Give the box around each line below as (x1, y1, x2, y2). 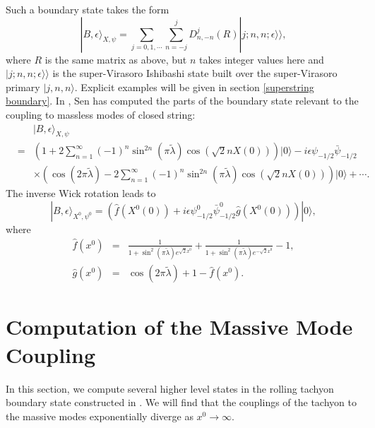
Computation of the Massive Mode (6, 312, 353, 341)
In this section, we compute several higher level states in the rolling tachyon (6, 381, 334, 396)
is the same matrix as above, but (44, 52, 187, 66)
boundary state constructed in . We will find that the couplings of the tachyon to (6, 395, 357, 410)
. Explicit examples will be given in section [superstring (74, 79, 314, 94)
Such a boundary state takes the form (6, 2, 169, 16)
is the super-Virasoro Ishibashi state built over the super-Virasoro (52, 66, 338, 81)
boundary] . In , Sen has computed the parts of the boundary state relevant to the (6, 93, 359, 108)
